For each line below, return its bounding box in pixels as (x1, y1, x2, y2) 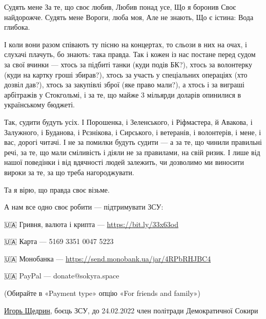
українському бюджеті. (4, 99, 75, 110)
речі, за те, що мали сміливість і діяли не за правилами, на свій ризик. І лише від (4, 146, 260, 157)
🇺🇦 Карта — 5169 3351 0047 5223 (4, 236, 114, 247)
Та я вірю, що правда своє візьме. (4, 184, 110, 195)
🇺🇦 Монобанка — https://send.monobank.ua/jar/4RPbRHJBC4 (4, 253, 211, 264)
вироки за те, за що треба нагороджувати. (4, 166, 134, 177)
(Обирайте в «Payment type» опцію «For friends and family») (4, 288, 200, 298)
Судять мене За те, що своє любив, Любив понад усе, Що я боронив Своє (4, 2, 236, 12)
